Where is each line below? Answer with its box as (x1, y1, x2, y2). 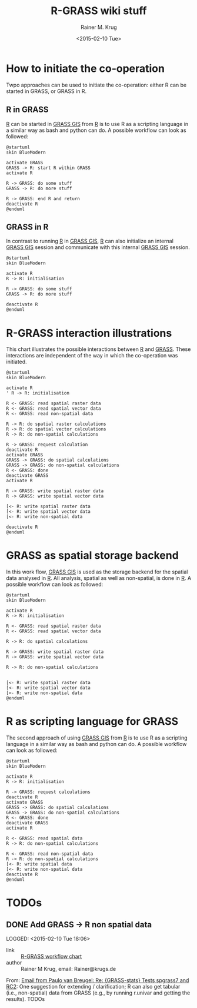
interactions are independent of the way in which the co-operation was (6, 352, 178, 359)
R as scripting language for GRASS (6, 715, 179, 728)
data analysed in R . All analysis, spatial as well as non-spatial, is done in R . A (6, 575, 192, 582)
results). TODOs (6, 996, 45, 1003)
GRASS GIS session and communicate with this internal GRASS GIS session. (6, 244, 190, 251)
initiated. (6, 358, 28, 366)
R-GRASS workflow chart (21, 953, 82, 960)
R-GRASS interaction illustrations (6, 326, 172, 340)
